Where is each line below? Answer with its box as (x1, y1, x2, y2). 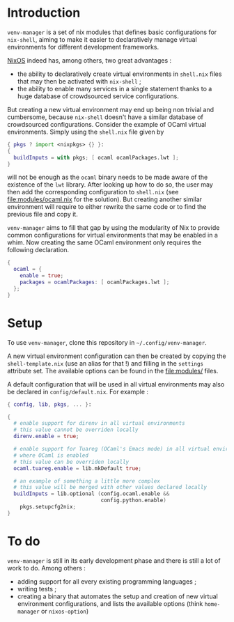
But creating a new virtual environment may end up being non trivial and (7, 105, 214, 114)
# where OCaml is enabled (13, 451, 89, 459)
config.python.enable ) (100, 497, 167, 504)
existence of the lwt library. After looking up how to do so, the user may (7, 180, 214, 189)
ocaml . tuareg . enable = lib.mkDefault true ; (13, 465, 141, 472)
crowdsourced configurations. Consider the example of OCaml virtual (7, 120, 207, 128)
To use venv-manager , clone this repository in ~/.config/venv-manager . (7, 338, 207, 346)
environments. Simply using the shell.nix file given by (7, 127, 164, 136)
